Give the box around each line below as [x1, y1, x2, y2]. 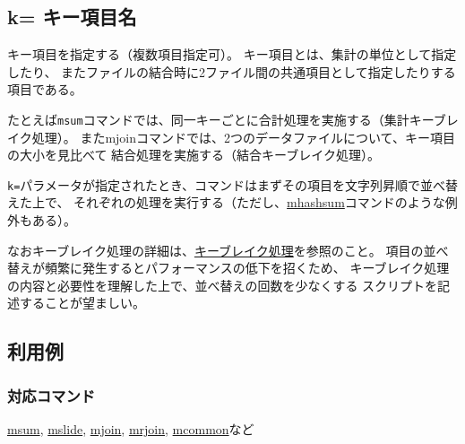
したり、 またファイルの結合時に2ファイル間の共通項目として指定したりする [7, 62, 456, 81]
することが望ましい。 [19, 293, 145, 312]
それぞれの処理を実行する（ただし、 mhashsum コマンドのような [73, 193, 445, 212]
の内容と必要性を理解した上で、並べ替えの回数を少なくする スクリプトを [7, 275, 438, 294]
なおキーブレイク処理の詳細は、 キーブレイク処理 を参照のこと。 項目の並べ [7, 240, 449, 259]
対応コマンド [7, 384, 96, 406]
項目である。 [7, 80, 82, 99]
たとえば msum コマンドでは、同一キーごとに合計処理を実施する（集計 [7, 109, 409, 128]
